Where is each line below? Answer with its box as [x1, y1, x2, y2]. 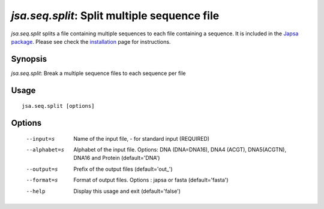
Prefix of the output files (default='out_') [73, 165, 173, 172]
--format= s [26, 177, 58, 184]
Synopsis [11, 54, 47, 64]
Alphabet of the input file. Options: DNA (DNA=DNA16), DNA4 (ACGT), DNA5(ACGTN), [73, 146, 287, 153]
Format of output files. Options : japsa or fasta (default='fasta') [73, 177, 229, 184]
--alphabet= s [26, 147, 65, 153]
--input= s [26, 135, 55, 142]
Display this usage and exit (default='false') [73, 187, 181, 195]
